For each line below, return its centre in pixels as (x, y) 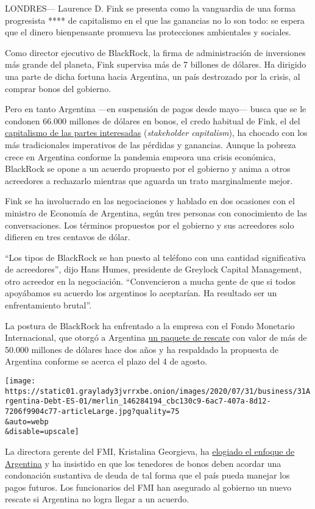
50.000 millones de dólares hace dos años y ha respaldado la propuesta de (142, 349)
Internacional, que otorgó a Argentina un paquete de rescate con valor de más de (156, 337)
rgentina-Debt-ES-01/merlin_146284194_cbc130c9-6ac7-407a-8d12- (138, 401)
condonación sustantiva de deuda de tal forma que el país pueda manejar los (147, 475)
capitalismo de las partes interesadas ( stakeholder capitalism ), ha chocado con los (156, 133)
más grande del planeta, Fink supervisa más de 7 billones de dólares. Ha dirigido (156, 64)
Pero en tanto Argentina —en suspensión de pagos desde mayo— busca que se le (156, 109)
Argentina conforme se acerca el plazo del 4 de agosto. (106, 361)
